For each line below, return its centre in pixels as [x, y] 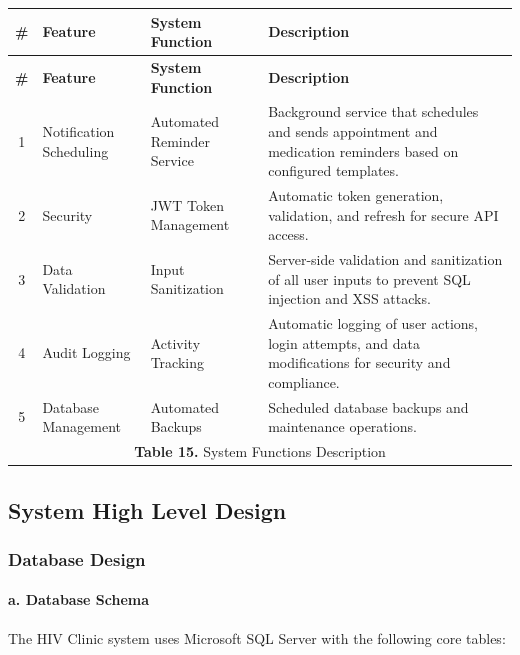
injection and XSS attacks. [349, 298]
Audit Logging [86, 352]
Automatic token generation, [356, 195]
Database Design [77, 558]
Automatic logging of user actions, [373, 323]
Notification [78, 130]
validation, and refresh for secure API [383, 214]
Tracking [177, 362]
